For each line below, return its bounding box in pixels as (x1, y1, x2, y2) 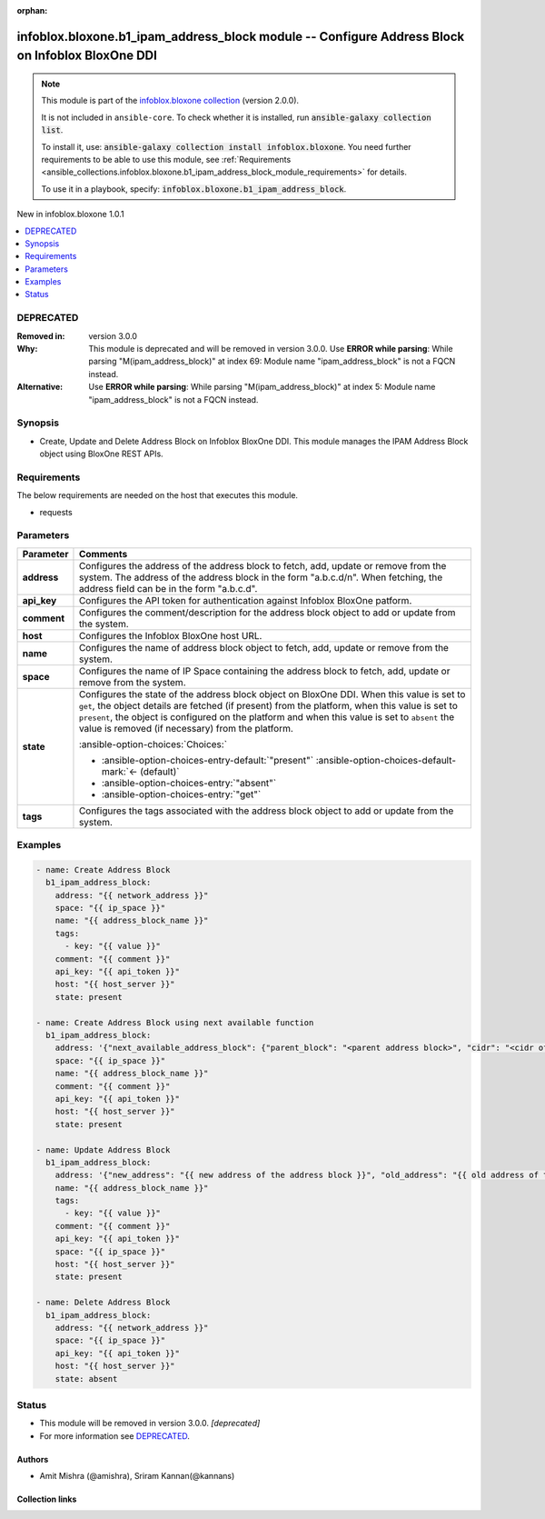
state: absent (54, 1374, 118, 1384)
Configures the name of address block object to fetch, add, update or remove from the (78, 641, 450, 654)
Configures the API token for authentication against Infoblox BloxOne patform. (78, 594, 412, 606)
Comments (78, 547, 128, 560)
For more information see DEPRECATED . (39, 1430, 191, 1441)
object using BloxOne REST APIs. (39, 448, 163, 459)
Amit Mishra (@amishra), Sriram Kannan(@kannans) (39, 1471, 235, 1482)
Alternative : (16, 382, 64, 393)
